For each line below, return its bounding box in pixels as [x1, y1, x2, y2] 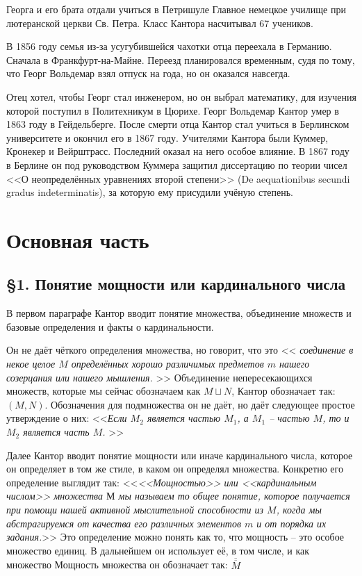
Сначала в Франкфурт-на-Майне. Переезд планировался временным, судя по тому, [6, 52, 355, 67]
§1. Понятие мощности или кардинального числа [6, 273, 345, 295]
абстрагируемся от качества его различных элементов [6, 516, 242, 530]
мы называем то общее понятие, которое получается [118, 488, 350, 503]
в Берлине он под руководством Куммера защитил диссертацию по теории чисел [6, 157, 347, 172]
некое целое [6, 356, 56, 371]
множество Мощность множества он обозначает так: [6, 557, 228, 572]
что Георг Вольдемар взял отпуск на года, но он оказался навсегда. [6, 66, 290, 81]
